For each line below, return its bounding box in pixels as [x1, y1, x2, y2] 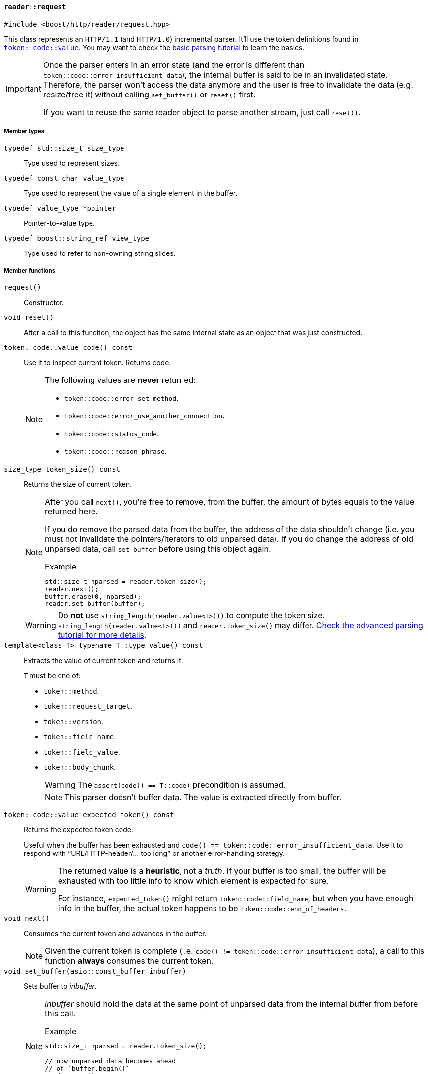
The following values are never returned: [45, 375, 196, 385]
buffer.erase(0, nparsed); [45, 593, 141, 600]
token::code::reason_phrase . [64, 446, 167, 456]
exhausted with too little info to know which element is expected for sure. [58, 876, 329, 886]
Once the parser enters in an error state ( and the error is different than [43, 60, 305, 70]
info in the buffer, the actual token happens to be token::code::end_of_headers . [58, 903, 347, 914]
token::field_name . [43, 732, 116, 741]
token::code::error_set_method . [64, 393, 179, 403]
